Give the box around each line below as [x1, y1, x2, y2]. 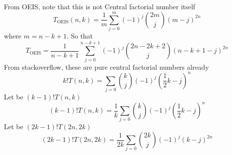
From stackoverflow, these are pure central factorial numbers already [4, 61, 209, 72]
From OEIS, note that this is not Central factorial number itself [4, 1, 195, 11]
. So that [66, 30, 93, 40]
